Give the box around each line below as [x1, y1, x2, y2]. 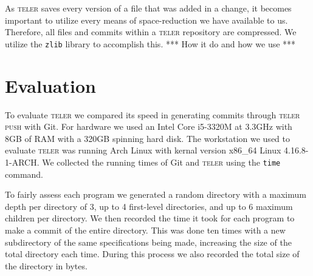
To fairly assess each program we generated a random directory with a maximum [5, 188, 306, 201]
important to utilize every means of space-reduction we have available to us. [5, 13, 288, 26]
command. [5, 167, 43, 180]
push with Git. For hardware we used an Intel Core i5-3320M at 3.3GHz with [5, 120, 292, 133]
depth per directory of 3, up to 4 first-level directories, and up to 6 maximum [5, 200, 293, 212]
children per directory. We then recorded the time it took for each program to [5, 212, 295, 224]
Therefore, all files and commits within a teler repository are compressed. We [5, 25, 297, 38]
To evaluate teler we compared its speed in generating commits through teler [5, 108, 300, 121]
